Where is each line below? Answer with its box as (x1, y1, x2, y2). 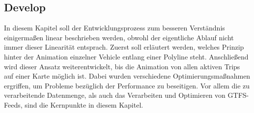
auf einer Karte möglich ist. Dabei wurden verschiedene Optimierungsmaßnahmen (4, 71, 251, 81)
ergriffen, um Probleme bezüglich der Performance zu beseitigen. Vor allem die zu (4, 80, 250, 90)
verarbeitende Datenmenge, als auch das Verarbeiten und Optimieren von (4, 90, 226, 100)
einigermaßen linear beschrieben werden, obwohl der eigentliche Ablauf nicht (4, 32, 234, 42)
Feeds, (4, 99, 23, 110)
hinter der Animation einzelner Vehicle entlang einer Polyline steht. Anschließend (4, 51, 249, 61)
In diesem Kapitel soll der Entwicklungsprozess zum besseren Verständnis (4, 23, 225, 33)
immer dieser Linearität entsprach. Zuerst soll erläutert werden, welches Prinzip (4, 42, 244, 52)
